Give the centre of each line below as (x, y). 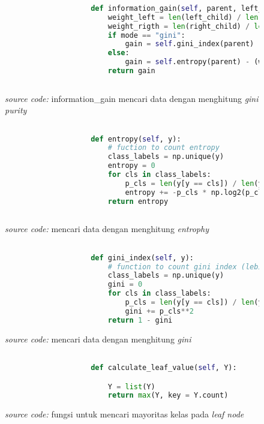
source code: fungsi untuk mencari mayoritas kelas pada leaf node (124, 414)
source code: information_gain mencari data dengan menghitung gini (132, 98)
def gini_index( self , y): (142, 258)
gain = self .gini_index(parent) (190, 44)
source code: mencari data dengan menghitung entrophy (107, 229)
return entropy (138, 201)
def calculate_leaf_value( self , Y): (164, 367)
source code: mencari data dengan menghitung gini (98, 339)
